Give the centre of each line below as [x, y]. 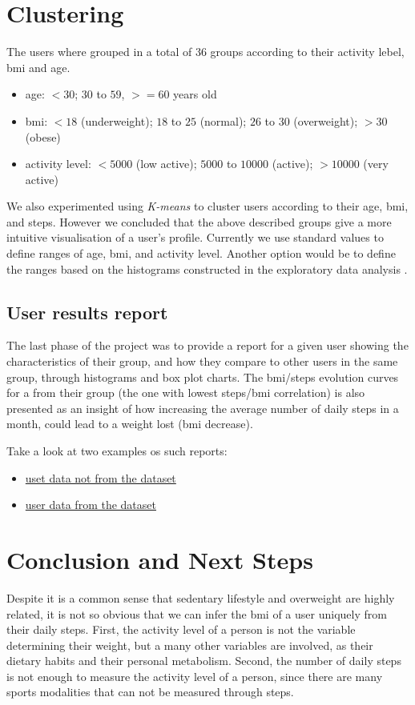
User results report [87, 312]
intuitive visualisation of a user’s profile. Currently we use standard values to [195, 237]
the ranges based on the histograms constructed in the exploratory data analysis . [207, 268]
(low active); [166, 164]
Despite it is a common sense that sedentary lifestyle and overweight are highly [201, 597]
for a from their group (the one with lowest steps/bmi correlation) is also [186, 393]
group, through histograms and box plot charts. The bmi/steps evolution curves [203, 377]
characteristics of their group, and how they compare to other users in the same [202, 361]
